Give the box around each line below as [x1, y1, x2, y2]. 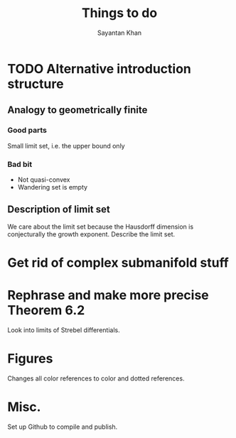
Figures [7, 351, 53, 367]
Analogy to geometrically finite [7, 104, 148, 116]
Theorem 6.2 [7, 302, 85, 319]
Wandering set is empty [17, 182, 87, 191]
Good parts [7, 126, 48, 136]
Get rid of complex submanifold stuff [7, 254, 230, 270]
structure [7, 76, 64, 92]
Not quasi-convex [17, 175, 70, 184]
